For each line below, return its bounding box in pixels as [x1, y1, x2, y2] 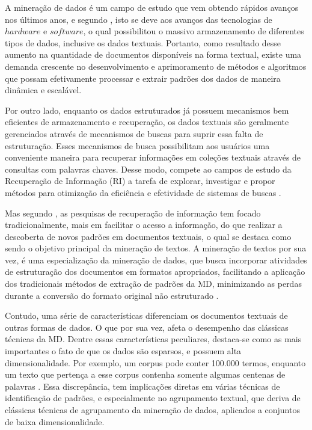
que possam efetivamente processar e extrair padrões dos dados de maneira [5, 72, 281, 84]
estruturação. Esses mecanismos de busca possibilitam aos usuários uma [5, 139, 270, 152]
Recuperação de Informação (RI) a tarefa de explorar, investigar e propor [5, 174, 275, 187]
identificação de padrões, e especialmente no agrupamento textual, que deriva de [5, 392, 301, 404]
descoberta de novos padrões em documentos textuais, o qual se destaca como [5, 230, 292, 242]
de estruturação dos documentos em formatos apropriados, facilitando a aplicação [5, 265, 305, 278]
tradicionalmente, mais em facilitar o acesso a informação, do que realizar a [5, 218, 283, 231]
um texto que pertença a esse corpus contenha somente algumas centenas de [5, 368, 286, 381]
